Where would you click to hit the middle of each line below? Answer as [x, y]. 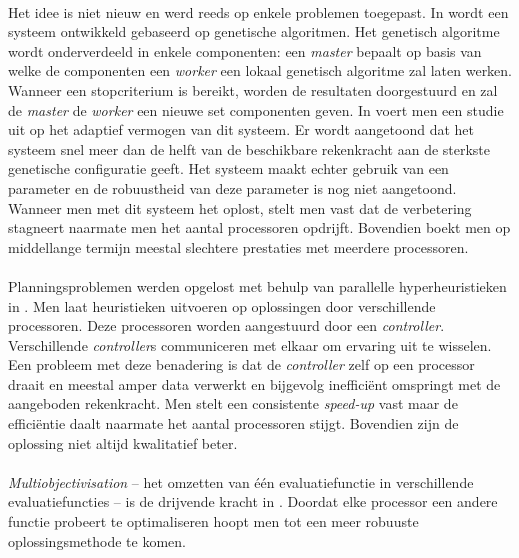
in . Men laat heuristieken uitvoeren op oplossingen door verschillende [222, 305]
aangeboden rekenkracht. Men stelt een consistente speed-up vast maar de [233, 403]
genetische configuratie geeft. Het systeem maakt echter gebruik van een [228, 168]
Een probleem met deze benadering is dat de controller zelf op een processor [241, 364]
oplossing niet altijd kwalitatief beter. [123, 442]
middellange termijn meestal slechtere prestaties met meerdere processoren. [238, 246]
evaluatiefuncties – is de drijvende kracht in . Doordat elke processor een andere [253, 501]
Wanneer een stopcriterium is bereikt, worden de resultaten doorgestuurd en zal [253, 89]
